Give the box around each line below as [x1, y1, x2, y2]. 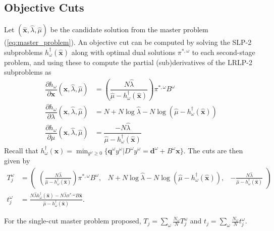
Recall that [4, 145, 38, 155]
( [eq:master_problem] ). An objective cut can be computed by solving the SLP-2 [4, 37, 252, 47]
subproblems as [4, 67, 51, 77]
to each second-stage [192, 46, 255, 57]
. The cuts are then [183, 145, 243, 155]
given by [4, 155, 30, 165]
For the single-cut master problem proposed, [4, 215, 141, 226]
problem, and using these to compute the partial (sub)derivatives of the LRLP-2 [4, 56, 252, 67]
